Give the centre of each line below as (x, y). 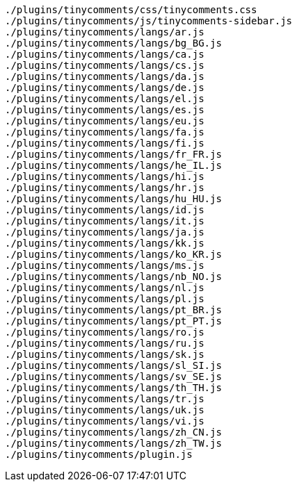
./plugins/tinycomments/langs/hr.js (105, 188)
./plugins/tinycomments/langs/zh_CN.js (113, 432)
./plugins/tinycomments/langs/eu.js (105, 121)
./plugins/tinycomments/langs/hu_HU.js (113, 199)
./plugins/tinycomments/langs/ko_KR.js (113, 254)
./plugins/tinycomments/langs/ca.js (105, 54)
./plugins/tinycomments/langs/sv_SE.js (113, 377)
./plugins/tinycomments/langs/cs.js (105, 65)
